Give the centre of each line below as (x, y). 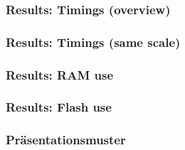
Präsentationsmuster (66, 140)
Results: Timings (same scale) (93, 42)
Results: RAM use (60, 74)
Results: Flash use (59, 107)
